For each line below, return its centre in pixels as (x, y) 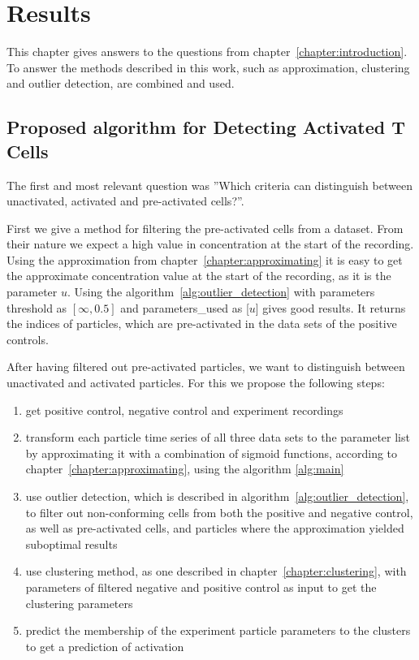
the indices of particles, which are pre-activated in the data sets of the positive (202, 324)
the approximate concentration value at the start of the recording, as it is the (199, 276)
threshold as (37, 307)
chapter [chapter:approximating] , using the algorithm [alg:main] (185, 469)
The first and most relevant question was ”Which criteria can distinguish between (209, 185)
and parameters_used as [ (185, 307)
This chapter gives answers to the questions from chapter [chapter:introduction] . (207, 52)
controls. (28, 339)
